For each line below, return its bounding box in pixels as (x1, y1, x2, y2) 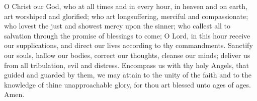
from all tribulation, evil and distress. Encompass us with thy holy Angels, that (4, 59, 249, 70)
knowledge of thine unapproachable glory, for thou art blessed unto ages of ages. (4, 79, 251, 89)
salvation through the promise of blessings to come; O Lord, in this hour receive (4, 30, 250, 40)
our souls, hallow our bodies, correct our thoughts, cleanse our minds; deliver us (4, 49, 250, 60)
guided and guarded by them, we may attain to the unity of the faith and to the (4, 69, 252, 80)
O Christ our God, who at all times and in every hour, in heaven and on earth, (4, 1, 247, 11)
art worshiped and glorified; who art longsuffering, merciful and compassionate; (4, 10, 248, 21)
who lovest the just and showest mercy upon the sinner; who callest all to (4, 20, 231, 31)
